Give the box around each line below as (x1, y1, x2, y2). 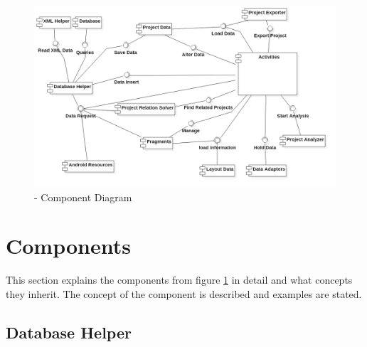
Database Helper (6, 321, 132, 343)
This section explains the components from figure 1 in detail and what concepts (6, 272, 353, 287)
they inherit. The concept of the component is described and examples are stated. (6, 286, 362, 301)
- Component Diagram (34, 189, 132, 204)
